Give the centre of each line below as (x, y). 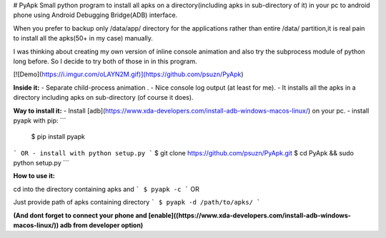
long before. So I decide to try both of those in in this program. (105, 61)
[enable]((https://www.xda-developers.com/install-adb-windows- (250, 215)
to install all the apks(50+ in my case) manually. (83, 38)
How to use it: (34, 176)
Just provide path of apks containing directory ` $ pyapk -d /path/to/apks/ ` (137, 202)
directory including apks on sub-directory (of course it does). (103, 98)
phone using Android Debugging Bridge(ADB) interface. (95, 15)
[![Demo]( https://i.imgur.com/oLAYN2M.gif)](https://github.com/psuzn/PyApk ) (128, 74)
